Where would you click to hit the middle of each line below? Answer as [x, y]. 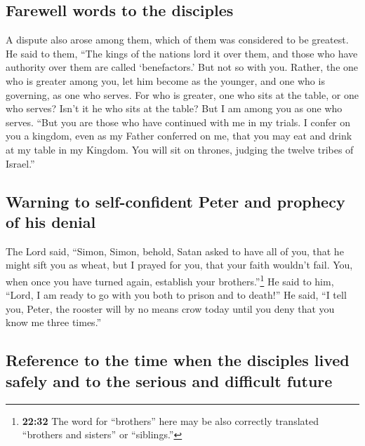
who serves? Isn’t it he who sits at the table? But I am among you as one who [174, 108]
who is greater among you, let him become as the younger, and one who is [165, 80]
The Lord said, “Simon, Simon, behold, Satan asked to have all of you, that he [175, 251]
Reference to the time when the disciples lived [178, 360]
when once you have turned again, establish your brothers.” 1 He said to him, [170, 280]
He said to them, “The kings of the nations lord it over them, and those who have [182, 53]
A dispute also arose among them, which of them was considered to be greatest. [177, 40]
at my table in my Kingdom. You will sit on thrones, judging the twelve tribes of [180, 149]
